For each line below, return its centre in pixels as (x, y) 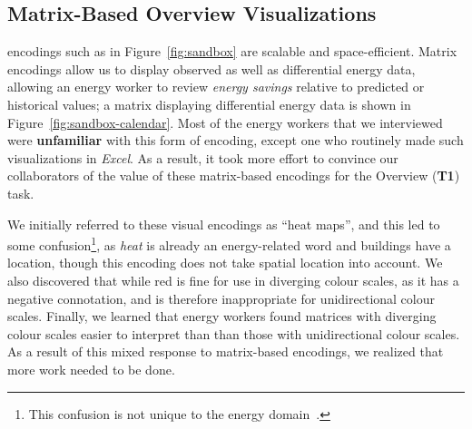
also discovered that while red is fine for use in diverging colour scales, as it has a (233, 280)
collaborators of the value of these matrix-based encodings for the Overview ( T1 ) (234, 175)
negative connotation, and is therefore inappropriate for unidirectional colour (221, 298)
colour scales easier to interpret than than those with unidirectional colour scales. (234, 333)
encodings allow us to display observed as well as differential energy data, (211, 68)
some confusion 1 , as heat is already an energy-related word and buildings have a (229, 244)
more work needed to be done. (91, 369)
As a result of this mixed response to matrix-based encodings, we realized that (226, 351)
